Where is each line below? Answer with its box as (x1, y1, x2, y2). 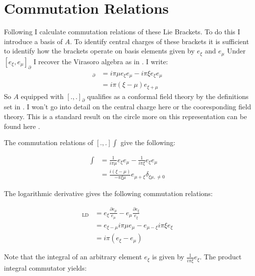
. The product (200, 251, 242, 262)
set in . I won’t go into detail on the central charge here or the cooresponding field (4, 101, 251, 112)
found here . (4, 121, 40, 131)
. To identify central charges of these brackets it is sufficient (70, 36, 249, 46)
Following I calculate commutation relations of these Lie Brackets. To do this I (4, 26, 240, 37)
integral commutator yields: (4, 262, 87, 273)
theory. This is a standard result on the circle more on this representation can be (4, 111, 247, 121)
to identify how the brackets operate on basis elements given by (4, 46, 195, 56)
